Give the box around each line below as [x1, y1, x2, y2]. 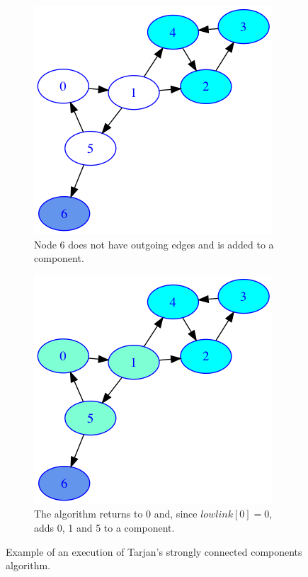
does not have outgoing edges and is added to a [68, 236, 274, 251]
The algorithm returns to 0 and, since [34, 506, 198, 521]
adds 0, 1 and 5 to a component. [34, 520, 175, 535]
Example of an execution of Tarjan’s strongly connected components [6, 544, 302, 559]
